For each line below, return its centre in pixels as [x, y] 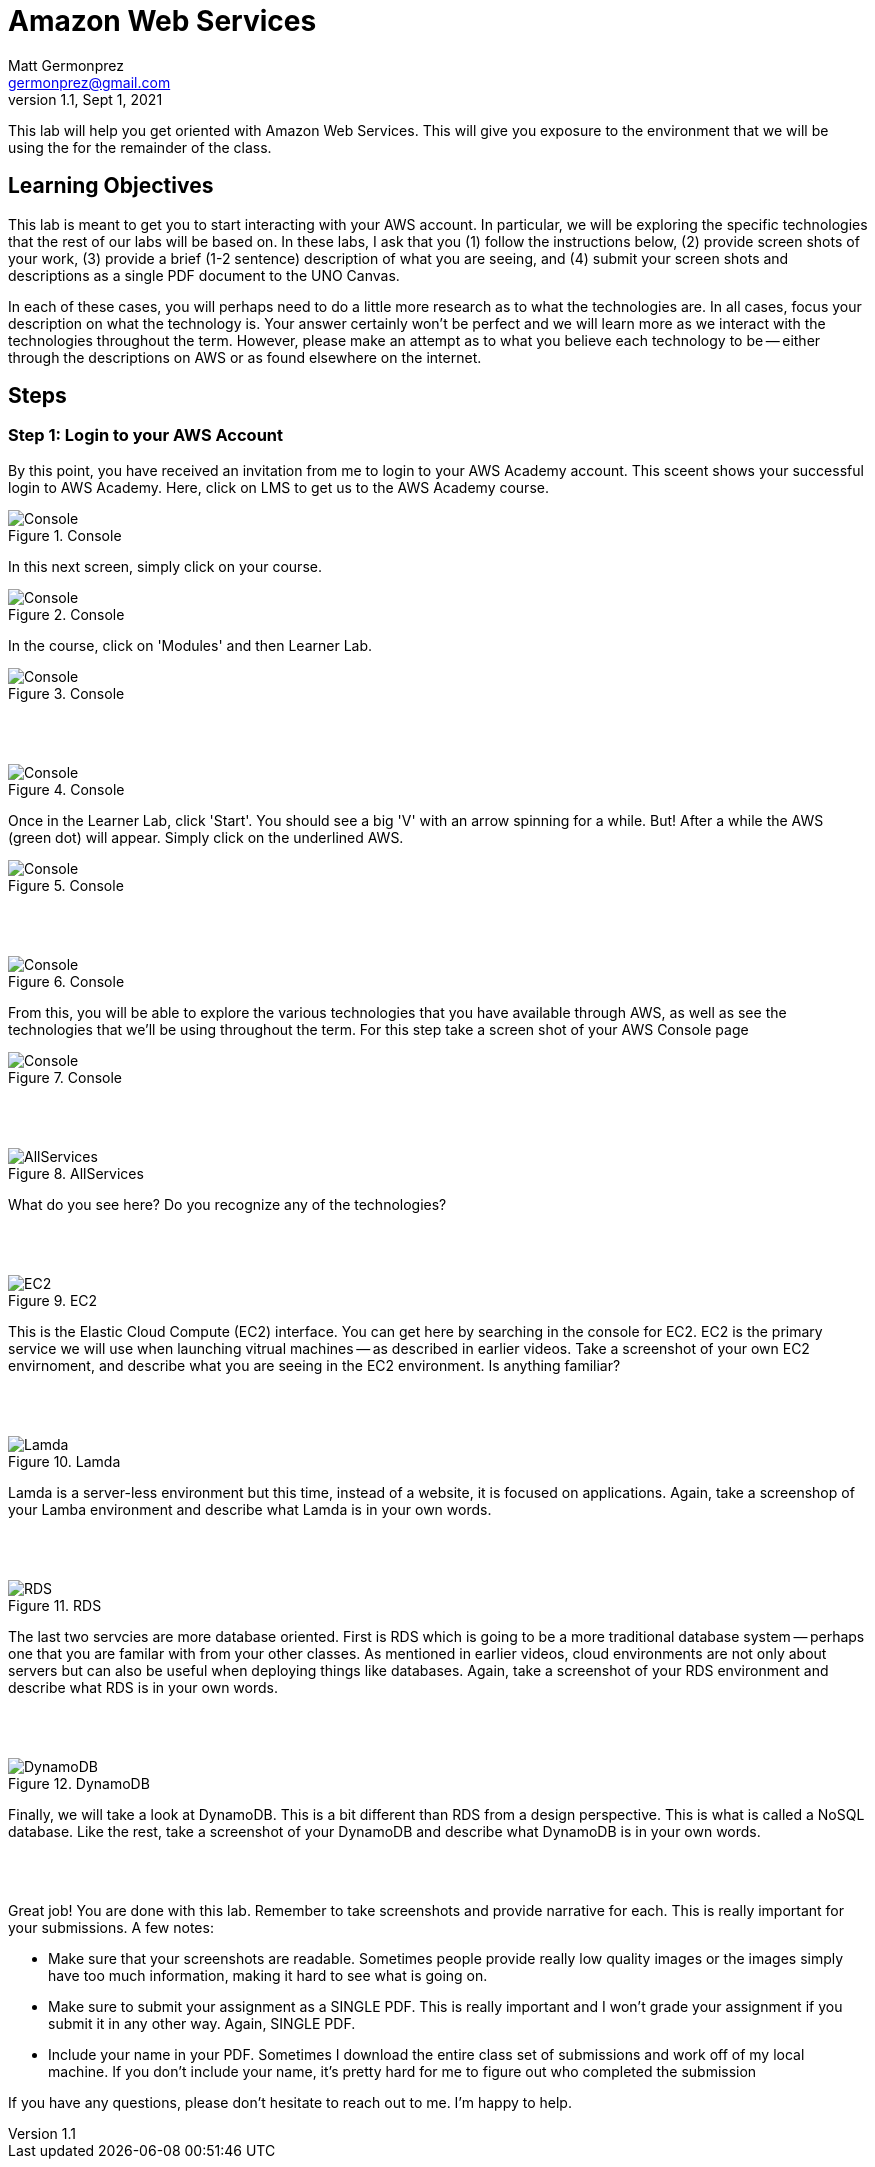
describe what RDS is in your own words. [143, 1687]
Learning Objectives [111, 186]
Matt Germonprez [66, 65]
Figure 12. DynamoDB [79, 1783]
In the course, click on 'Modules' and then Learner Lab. [190, 645]
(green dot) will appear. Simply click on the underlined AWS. [206, 837]
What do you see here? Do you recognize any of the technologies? [227, 1204]
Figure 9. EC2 [53, 1300]
